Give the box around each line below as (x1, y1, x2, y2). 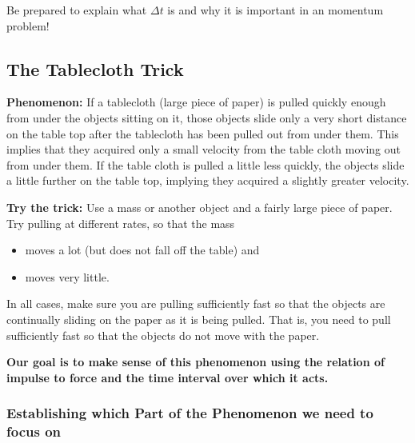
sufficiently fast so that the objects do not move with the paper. (6, 326, 320, 343)
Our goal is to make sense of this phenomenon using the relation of (6, 353, 385, 370)
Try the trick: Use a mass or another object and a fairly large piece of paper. (6, 198, 393, 215)
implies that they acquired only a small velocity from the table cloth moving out (6, 141, 401, 158)
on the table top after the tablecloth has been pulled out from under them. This (6, 125, 399, 142)
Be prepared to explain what (6, 2, 147, 18)
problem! (6, 17, 50, 34)
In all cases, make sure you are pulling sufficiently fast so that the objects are (6, 295, 385, 312)
